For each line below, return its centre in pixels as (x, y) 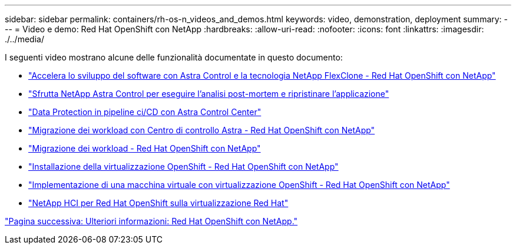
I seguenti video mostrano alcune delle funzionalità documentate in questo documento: (174, 57)
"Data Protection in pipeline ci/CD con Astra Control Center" (145, 112)
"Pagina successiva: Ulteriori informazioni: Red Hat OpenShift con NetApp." (151, 221)
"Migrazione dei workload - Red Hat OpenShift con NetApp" (145, 148)
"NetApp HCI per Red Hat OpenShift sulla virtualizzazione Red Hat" (158, 203)
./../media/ (24, 39)
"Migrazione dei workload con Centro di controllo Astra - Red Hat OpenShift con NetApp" (202, 130)
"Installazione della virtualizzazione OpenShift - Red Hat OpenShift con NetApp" (183, 166)
